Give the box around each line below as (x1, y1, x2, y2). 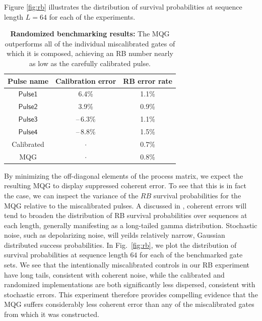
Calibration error (55, 75, 116, 86)
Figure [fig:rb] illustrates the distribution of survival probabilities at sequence (4, 2, 242, 12)
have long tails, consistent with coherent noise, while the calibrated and (4, 269, 225, 280)
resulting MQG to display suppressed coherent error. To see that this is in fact (4, 180, 246, 191)
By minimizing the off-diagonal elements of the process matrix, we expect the (4, 170, 243, 181)
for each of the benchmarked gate (140, 249, 243, 260)
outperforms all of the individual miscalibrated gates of (5, 38, 175, 48)
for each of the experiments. (49, 11, 136, 22)
